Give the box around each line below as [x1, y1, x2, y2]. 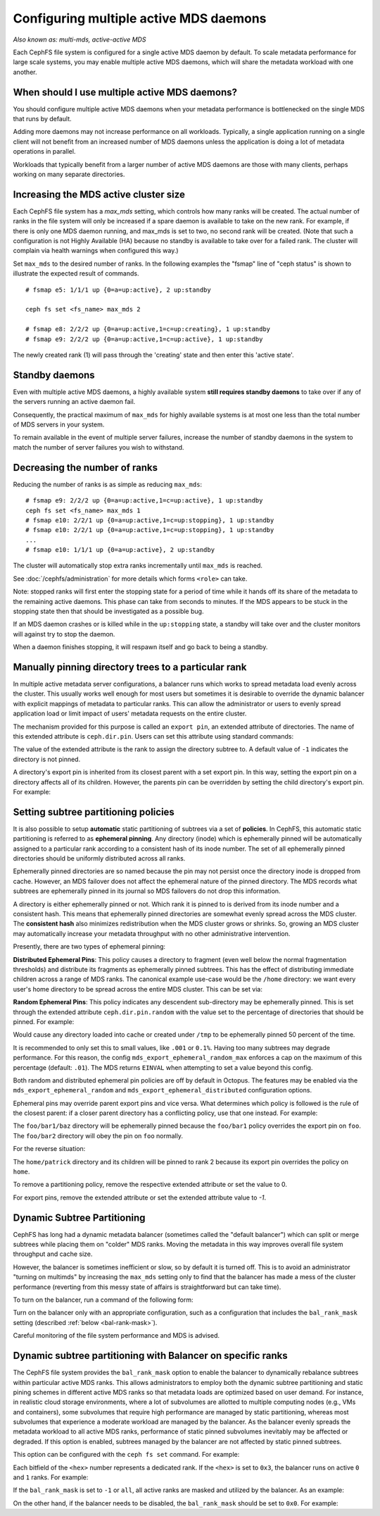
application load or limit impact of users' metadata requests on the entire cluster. [13, 709, 247, 718]
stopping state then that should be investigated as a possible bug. [13, 607, 204, 616]
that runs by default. [13, 115, 72, 123]
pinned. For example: [13, 1017, 75, 1025]
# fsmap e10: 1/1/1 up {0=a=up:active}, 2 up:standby [25, 546, 215, 554]
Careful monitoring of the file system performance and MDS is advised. [13, 1331, 220, 1340]
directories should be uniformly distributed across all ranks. [13, 854, 186, 863]
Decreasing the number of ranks [13, 462, 158, 474]
